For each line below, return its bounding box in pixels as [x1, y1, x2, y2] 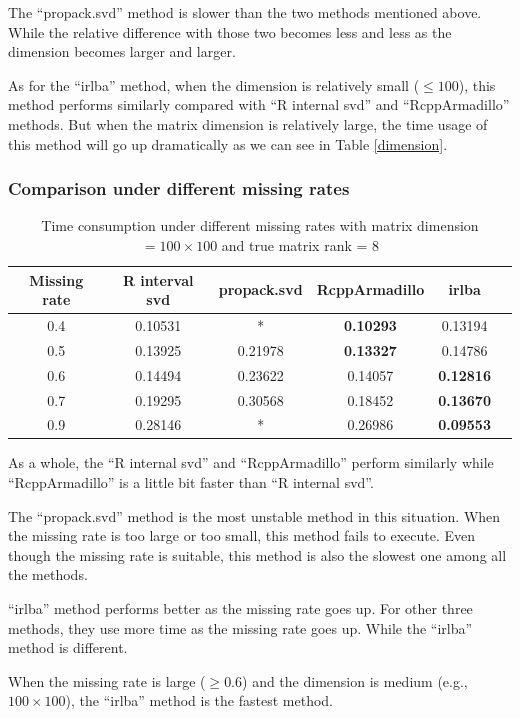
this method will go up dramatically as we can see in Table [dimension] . [8, 133, 448, 154]
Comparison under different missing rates [8, 176, 350, 201]
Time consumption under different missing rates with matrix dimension [41, 215, 479, 236]
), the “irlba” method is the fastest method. [65, 690, 333, 711]
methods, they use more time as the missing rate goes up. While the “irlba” [8, 617, 473, 638]
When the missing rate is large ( [8, 670, 206, 691]
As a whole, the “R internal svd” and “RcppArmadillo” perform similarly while [8, 452, 494, 473]
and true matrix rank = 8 [221, 234, 380, 255]
